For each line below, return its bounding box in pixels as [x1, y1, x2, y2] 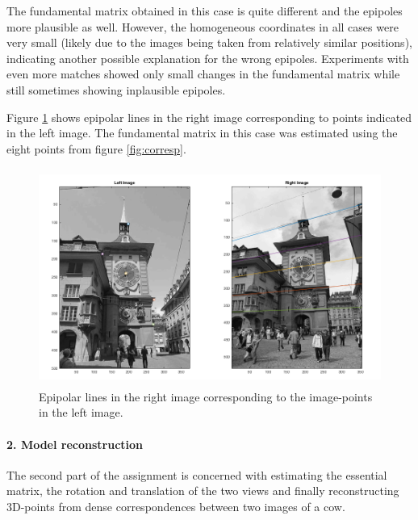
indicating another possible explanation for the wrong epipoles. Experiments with [6, 49, 409, 66]
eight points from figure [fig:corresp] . [6, 140, 186, 157]
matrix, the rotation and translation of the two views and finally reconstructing [6, 482, 399, 499]
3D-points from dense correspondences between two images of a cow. [6, 497, 345, 514]
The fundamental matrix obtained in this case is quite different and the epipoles [6, 2, 403, 19]
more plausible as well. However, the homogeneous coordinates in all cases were [6, 18, 399, 35]
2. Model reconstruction [6, 435, 144, 452]
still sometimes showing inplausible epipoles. [6, 81, 226, 98]
